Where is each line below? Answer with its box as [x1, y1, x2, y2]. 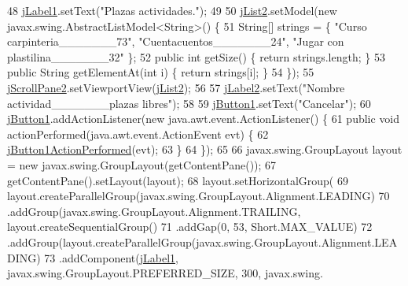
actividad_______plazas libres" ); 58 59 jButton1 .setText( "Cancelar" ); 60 [7, 95, 371, 111]
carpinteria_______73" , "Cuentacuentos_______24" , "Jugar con [7, 33, 344, 50]
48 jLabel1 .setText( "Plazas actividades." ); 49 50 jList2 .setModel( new [7, 2, 337, 18]
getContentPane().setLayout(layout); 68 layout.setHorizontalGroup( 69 [7, 172, 348, 188]
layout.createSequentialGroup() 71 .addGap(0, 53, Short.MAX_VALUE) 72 [7, 218, 373, 235]
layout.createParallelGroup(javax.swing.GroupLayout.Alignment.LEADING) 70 [7, 188, 390, 204]
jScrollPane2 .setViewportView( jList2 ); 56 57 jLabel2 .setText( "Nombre [7, 79, 345, 95]
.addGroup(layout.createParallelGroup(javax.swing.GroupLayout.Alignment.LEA [7, 233, 398, 250]
